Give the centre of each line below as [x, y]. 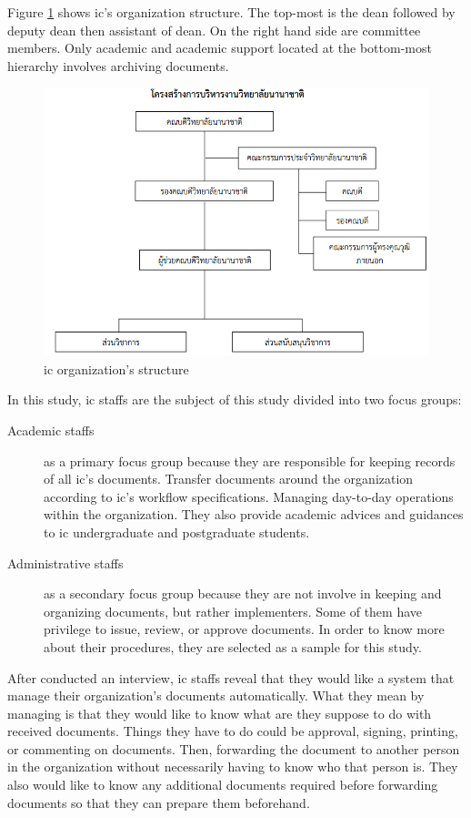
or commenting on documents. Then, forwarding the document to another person [234, 748]
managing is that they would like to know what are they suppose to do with [220, 713]
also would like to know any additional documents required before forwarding [223, 785]
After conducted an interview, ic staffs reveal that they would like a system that [231, 677]
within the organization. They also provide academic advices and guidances [254, 514]
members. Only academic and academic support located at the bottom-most [220, 48]
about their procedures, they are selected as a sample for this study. [233, 646]
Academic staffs [51, 429]
